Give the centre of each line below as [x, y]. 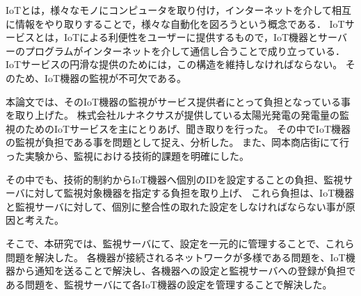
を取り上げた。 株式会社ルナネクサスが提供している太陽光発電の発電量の [173, 115]
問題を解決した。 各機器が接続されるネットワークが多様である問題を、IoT [176, 257]
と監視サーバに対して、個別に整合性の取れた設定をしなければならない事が [176, 206]
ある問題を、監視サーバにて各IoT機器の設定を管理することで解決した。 [169, 284]
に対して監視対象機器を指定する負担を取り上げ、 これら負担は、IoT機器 [190, 193]
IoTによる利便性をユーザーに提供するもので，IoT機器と [191, 37]
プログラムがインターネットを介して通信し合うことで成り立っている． [185, 50]
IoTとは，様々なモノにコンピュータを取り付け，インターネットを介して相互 [179, 10]
